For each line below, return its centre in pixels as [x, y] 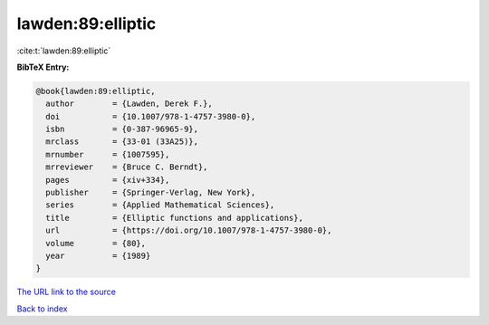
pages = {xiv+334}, [108, 180]
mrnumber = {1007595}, [108, 154]
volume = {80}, [96, 243]
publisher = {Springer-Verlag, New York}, [151, 193]
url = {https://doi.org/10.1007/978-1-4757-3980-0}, [189, 230]
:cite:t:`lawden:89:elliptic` [64, 51]
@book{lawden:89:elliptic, [96, 91]
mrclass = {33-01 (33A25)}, [122, 142]
